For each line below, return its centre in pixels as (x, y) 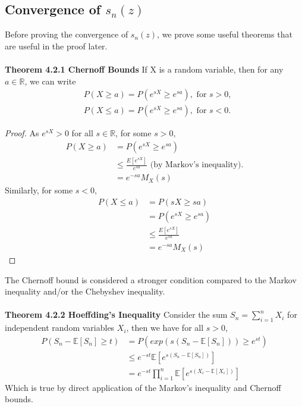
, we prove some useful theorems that (225, 34)
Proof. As (22, 133)
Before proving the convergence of (67, 34)
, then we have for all (165, 328)
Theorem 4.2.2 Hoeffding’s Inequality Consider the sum (116, 314)
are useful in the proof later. (56, 46)
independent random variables (60, 328)
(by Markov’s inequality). (197, 165)
